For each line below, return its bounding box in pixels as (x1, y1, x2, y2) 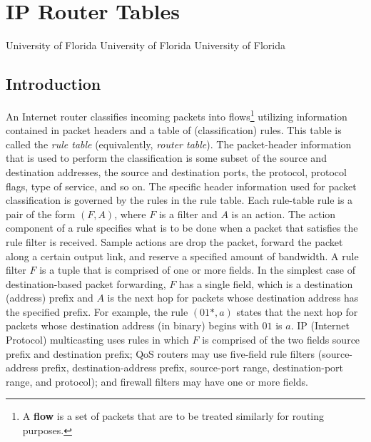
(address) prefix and (6, 290, 93, 305)
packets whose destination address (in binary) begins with (6, 318, 259, 333)
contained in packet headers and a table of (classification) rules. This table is (6, 123, 342, 138)
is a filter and (158, 206, 218, 221)
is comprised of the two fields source (202, 332, 360, 347)
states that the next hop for (236, 304, 358, 319)
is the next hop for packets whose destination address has (107, 290, 359, 305)
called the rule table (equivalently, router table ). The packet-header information (6, 136, 352, 151)
